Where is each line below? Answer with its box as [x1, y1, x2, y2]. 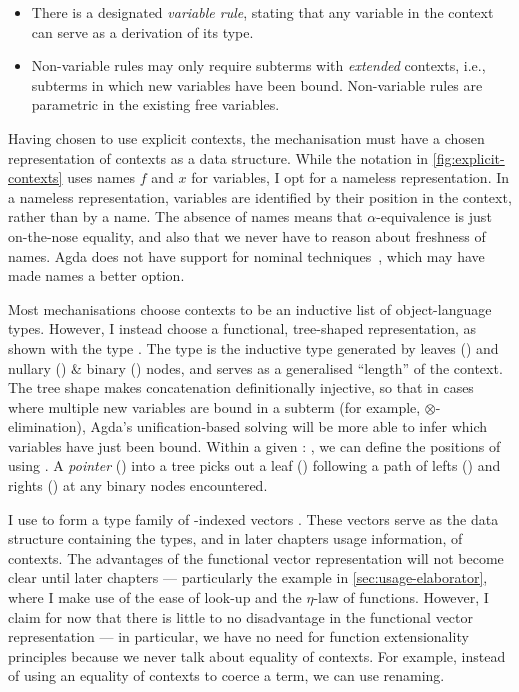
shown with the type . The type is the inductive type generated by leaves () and [8, 337, 499, 358]
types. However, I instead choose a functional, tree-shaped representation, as [8, 318, 477, 339]
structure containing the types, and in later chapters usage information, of [8, 528, 463, 549]
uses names [67, 167, 136, 188]
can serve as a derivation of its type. [31, 21, 254, 42]
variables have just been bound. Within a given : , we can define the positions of [8, 435, 501, 456]
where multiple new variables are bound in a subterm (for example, [8, 396, 421, 417]
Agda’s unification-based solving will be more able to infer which [90, 416, 488, 437]
